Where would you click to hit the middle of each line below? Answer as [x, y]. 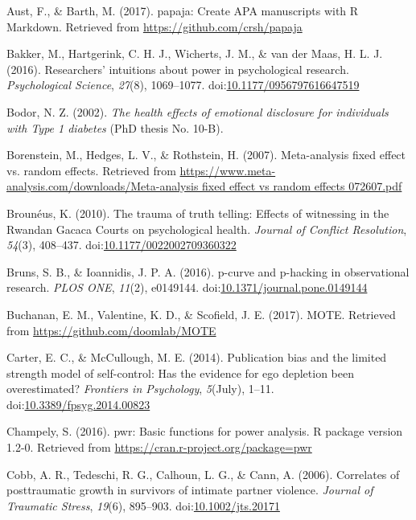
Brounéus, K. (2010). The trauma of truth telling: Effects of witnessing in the [198, 213]
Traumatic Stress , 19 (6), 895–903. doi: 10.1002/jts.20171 [143, 505]
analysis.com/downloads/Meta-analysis [103, 186]
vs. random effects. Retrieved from [91, 170]
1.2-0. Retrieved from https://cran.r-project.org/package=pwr [159, 447]
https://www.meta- [228, 170]
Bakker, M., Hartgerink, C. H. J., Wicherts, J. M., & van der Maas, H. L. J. [195, 53]
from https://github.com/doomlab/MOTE [111, 330]
